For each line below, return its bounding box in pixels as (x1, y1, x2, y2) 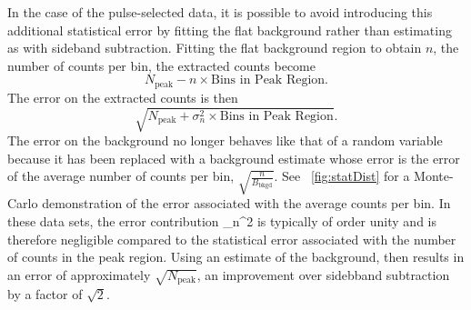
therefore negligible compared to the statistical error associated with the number (7, 229, 456, 248)
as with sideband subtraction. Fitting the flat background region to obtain (7, 38, 422, 57)
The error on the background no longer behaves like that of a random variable (7, 130, 443, 149)
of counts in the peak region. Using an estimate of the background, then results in (7, 247, 465, 266)
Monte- (414, 166, 454, 185)
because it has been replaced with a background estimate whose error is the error (7, 148, 460, 167)
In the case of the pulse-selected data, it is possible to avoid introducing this (7, 3, 433, 21)
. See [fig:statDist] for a (274, 166, 410, 185)
